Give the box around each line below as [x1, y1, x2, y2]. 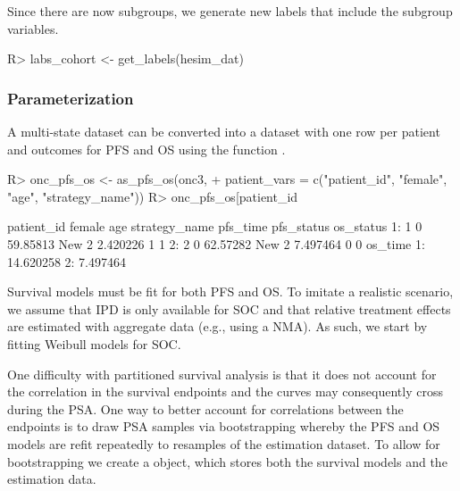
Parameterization [7, 87, 134, 109]
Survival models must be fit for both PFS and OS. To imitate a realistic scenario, [7, 282, 454, 301]
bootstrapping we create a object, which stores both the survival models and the [7, 452, 447, 470]
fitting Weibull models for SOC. [7, 334, 181, 353]
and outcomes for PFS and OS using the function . [7, 139, 286, 158]
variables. [7, 19, 59, 37]
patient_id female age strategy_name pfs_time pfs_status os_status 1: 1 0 [7, 217, 422, 236]
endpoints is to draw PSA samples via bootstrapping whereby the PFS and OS [7, 417, 440, 436]
